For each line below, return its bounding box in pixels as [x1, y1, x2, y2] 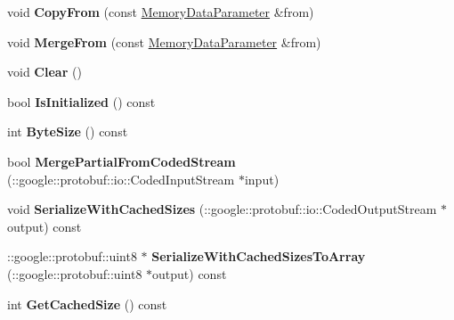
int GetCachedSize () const [7, 294, 167, 313]
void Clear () [7, 62, 82, 81]
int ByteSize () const [7, 122, 128, 141]
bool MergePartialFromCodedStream [7, 152, 236, 170]
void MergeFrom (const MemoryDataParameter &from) [7, 32, 321, 51]
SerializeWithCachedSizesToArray [151, 247, 366, 266]
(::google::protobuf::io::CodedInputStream [7, 169, 235, 188]
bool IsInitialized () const [7, 92, 156, 111]
